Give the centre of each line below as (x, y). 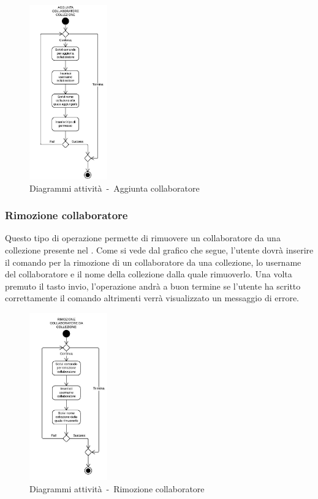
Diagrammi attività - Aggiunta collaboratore (115, 188)
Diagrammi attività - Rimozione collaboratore (117, 488)
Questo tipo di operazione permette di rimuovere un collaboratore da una (143, 238)
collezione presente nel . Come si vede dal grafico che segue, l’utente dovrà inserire (159, 249)
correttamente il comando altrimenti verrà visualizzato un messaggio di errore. (152, 298)
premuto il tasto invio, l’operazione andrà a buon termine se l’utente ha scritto (153, 286)
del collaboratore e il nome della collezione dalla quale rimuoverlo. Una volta (149, 274)
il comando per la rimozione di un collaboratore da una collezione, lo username (153, 262)
